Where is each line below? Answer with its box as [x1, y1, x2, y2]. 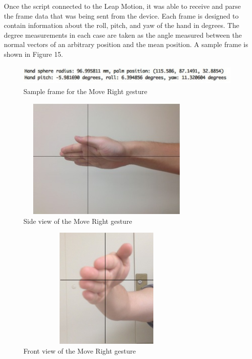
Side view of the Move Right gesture [23, 215, 132, 226]
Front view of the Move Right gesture [23, 345, 136, 356]
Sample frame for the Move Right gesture [23, 86, 147, 96]
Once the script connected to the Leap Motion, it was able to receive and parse [4, 1, 241, 11]
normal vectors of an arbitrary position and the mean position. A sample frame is [4, 39, 248, 49]
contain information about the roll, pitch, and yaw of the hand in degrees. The [4, 20, 239, 30]
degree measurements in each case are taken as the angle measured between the [4, 29, 242, 40]
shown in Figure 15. [4, 48, 63, 59]
